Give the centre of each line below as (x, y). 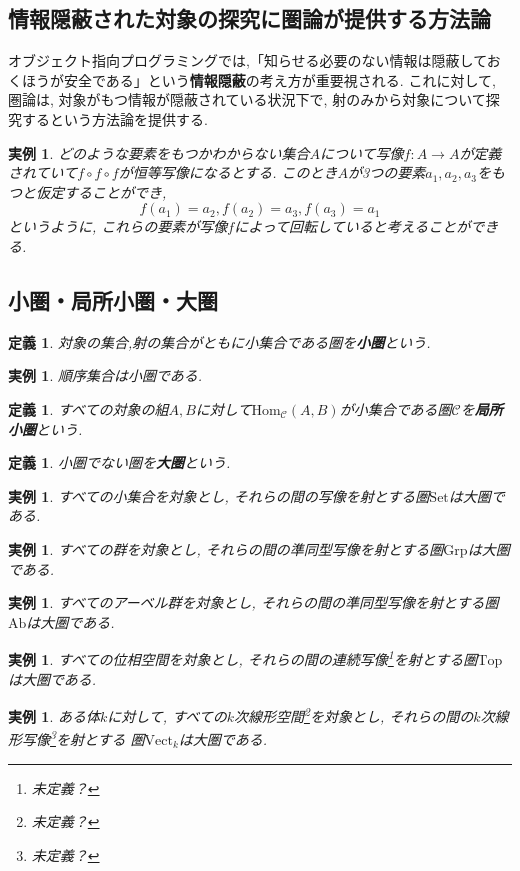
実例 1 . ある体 (54, 715)
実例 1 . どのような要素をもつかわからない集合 (159, 152)
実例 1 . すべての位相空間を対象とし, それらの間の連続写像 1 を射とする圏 (243, 657)
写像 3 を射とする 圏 (83, 738)
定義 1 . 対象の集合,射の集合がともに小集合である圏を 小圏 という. (219, 341)
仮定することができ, (101, 191)
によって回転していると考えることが (352, 226)
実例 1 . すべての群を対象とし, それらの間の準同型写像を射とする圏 (226, 548)
